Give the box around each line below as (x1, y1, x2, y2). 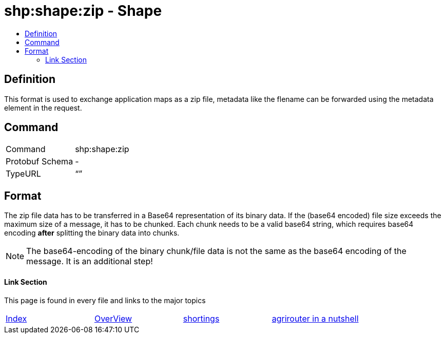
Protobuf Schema (6, 156, 73, 167)
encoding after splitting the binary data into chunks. (4, 228, 180, 238)
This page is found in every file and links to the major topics (4, 295, 206, 305)
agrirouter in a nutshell (272, 313, 359, 324)
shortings (183, 313, 220, 324)
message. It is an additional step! (26, 256, 153, 267)
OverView (94, 313, 132, 324)
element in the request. (4, 103, 82, 112)
